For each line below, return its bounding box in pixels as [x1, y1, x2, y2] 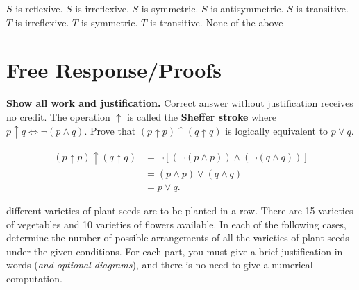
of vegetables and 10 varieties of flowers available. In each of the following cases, [6, 216, 347, 231]
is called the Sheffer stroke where [126, 109, 276, 123]
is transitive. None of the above [149, 15, 283, 29]
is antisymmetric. [210, 1, 284, 15]
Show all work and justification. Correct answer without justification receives [6, 96, 353, 110]
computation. [6, 271, 62, 285]
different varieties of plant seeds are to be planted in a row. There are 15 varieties [6, 203, 353, 218]
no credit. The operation [6, 109, 110, 123]
